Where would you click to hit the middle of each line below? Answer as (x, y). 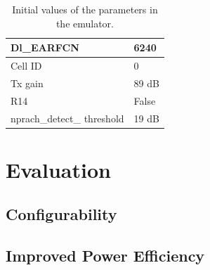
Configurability (61, 214)
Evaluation (58, 169)
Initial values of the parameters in (85, 9)
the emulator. (85, 23)
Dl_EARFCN (45, 47)
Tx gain (27, 83)
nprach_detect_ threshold (67, 118)
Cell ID (26, 66)
